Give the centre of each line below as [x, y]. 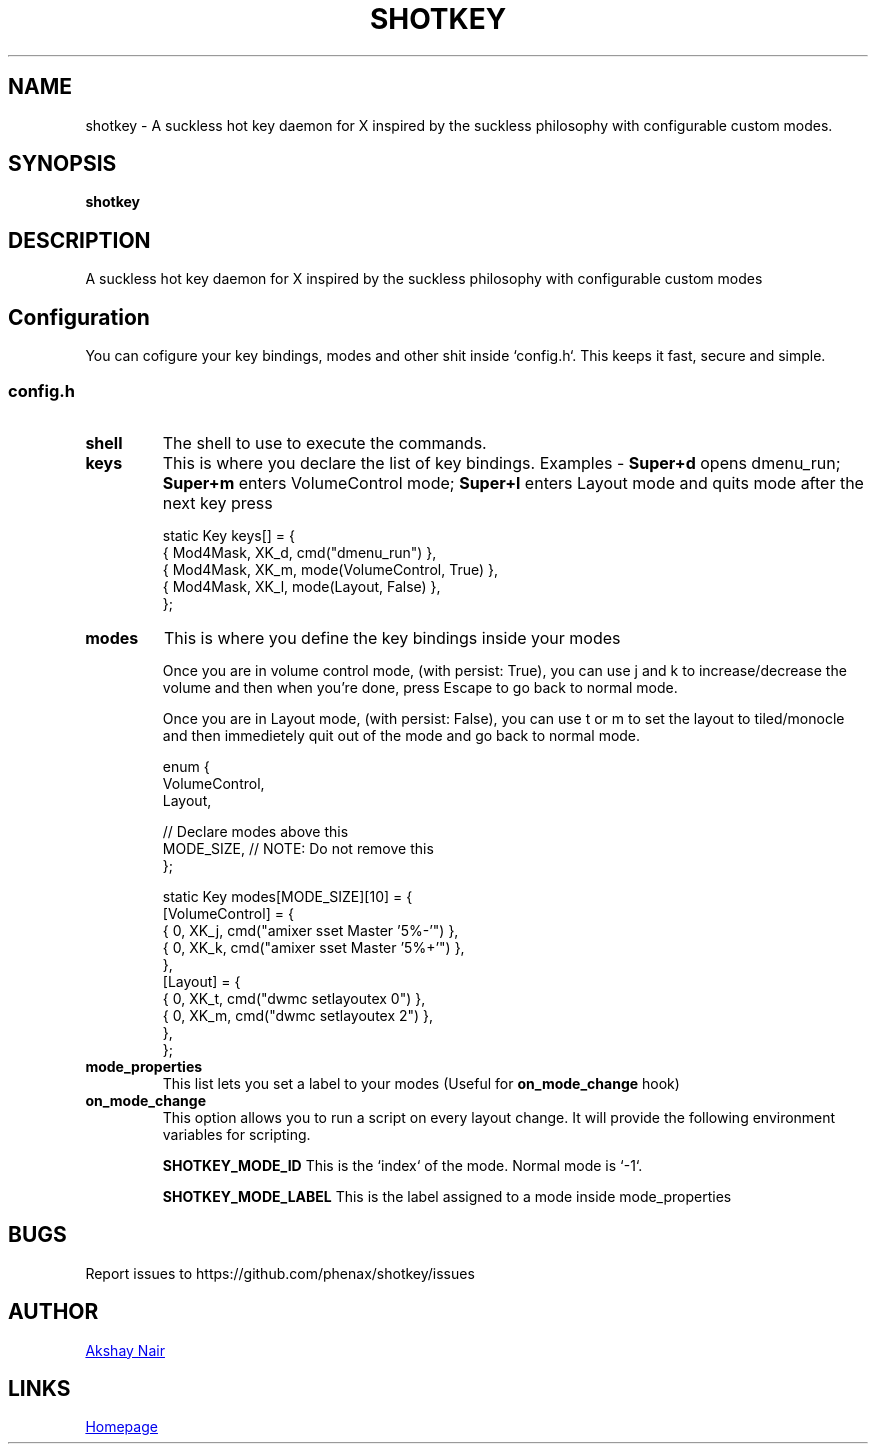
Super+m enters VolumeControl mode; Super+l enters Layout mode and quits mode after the [513, 482]
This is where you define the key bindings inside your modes [392, 637]
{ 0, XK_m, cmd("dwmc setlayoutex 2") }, [298, 1015]
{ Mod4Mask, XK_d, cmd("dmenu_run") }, [299, 552]
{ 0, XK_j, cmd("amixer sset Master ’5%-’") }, [310, 930]
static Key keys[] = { [228, 535]
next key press [217, 502]
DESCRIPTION [79, 240]
